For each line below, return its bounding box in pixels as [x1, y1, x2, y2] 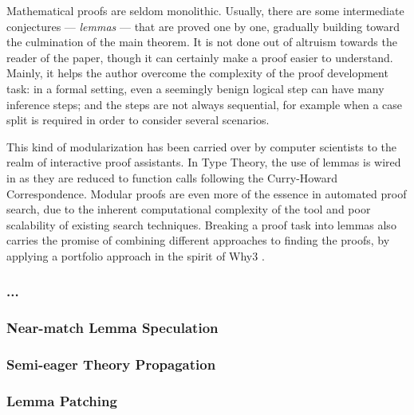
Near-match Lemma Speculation [6, 318, 219, 338]
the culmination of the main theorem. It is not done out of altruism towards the [6, 33, 397, 50]
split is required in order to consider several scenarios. [6, 112, 270, 128]
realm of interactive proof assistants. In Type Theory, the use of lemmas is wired [6, 154, 401, 170]
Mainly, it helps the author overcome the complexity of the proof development [6, 65, 388, 81]
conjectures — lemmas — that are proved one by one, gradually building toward [6, 18, 400, 34]
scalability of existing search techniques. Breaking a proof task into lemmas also [6, 216, 396, 233]
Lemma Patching [6, 390, 117, 410]
